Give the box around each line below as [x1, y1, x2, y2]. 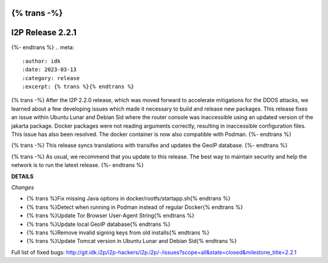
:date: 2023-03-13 [22, 66, 77, 73]
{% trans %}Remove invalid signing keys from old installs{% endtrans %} [26, 228, 210, 236]
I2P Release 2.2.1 [11, 27, 77, 38]
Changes [11, 184, 35, 191]
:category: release [22, 75, 80, 81]
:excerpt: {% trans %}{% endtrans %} [22, 83, 135, 91]
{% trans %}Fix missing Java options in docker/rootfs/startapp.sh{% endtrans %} [26, 195, 231, 202]
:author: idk [22, 58, 61, 64]
